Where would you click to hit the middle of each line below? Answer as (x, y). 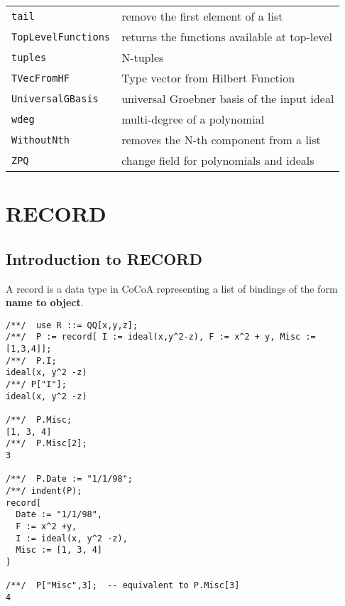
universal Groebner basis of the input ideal (228, 98)
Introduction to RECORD (104, 258)
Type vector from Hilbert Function (208, 78)
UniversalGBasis (55, 98)
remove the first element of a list (202, 16)
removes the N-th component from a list (221, 140)
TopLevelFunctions (61, 37)
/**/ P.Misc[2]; (46, 444)
